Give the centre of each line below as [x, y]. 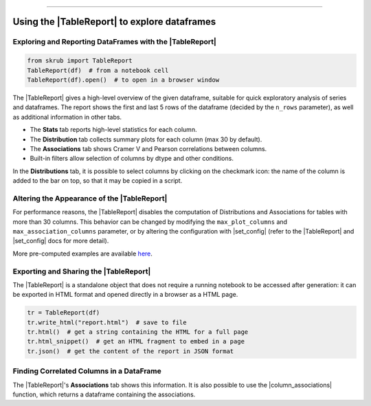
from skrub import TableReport [80, 61]
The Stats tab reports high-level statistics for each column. [113, 130]
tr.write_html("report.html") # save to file [107, 322]
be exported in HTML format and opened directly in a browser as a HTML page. [125, 295]
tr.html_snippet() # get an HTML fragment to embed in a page [136, 341]
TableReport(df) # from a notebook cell [98, 70]
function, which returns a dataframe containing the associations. [104, 394]
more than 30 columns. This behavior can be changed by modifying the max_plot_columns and [150, 222]
